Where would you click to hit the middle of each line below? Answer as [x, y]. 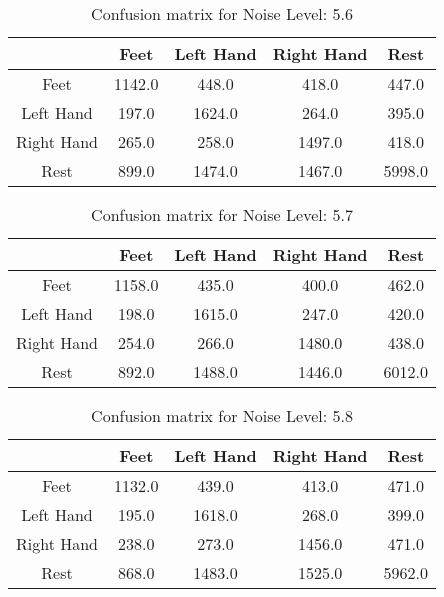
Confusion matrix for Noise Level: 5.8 [222, 415]
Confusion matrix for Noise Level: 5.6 [222, 13]
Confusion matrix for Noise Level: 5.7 [222, 214]
